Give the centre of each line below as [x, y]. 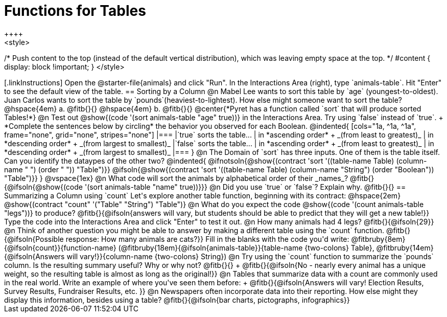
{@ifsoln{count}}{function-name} [60, 247]
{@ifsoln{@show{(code [43, 187]
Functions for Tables [75, 11]
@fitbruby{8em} [378, 239]
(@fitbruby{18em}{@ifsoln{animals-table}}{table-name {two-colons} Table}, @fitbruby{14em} [276, 247]
